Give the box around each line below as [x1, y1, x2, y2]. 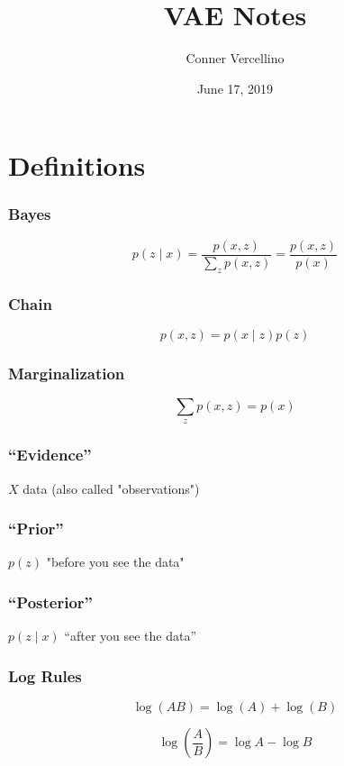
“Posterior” [8, 590, 93, 613]
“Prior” [8, 517, 64, 540]
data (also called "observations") [23, 479, 200, 497]
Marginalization [8, 361, 125, 384]
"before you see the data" [46, 552, 185, 571]
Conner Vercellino [186, 49, 285, 68]
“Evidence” [8, 443, 92, 466]
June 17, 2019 [196, 78, 274, 97]
